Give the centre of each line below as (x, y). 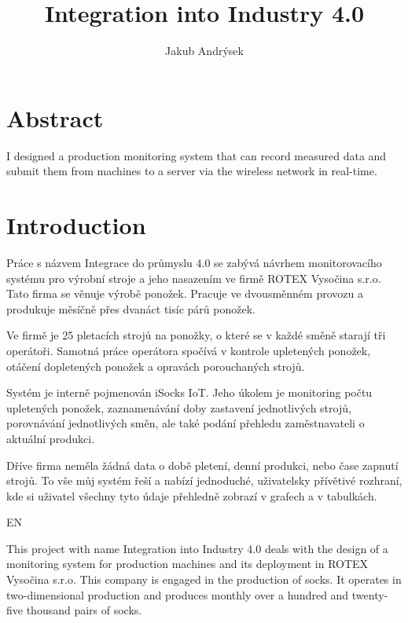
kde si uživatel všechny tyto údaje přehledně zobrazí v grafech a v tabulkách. (192, 495)
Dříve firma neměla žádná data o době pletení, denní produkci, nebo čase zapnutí (202, 465)
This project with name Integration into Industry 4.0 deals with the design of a (197, 548)
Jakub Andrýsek (204, 51)
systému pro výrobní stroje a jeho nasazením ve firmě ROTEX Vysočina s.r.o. (194, 278)
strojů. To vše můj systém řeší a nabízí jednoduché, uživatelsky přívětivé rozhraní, (204, 480)
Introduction (76, 225)
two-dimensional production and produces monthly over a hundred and (178, 594)
